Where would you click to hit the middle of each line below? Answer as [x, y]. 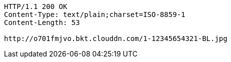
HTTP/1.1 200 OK [36, 6]
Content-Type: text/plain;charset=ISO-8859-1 [95, 14]
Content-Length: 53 [42, 22]
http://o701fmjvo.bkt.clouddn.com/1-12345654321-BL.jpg [116, 38]
